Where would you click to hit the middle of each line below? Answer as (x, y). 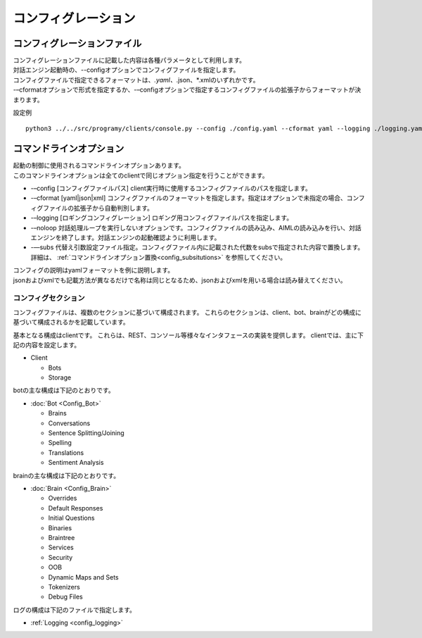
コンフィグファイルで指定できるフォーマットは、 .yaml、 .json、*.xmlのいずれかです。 (136, 80)
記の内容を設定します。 (47, 344)
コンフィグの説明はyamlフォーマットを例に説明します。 (94, 270)
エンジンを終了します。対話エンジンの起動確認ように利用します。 (126, 238)
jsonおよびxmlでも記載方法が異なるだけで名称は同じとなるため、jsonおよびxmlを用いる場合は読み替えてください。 (180, 280)
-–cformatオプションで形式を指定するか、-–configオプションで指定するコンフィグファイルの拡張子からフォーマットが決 (187, 90)
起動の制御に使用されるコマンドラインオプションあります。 (99, 165)
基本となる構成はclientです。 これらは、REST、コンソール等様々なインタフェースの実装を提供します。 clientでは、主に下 (188, 335)
